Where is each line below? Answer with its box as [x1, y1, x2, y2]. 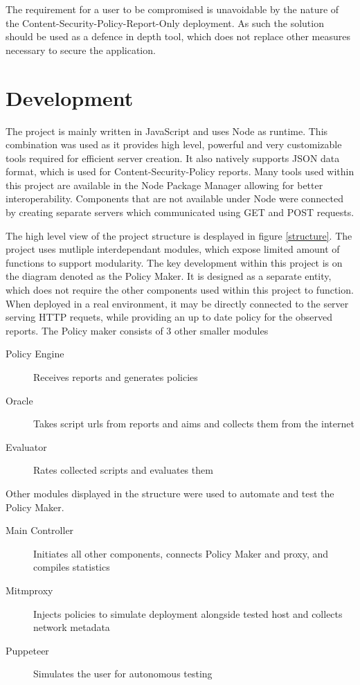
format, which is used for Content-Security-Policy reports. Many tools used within [6, 164, 354, 179]
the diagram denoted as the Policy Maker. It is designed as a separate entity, [6, 269, 332, 283]
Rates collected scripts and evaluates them [33, 463, 213, 477]
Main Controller [6, 523, 74, 537]
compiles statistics [33, 560, 110, 574]
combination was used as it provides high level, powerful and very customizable [6, 137, 342, 152]
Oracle [6, 393, 33, 407]
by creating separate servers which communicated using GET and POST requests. [6, 205, 354, 220]
